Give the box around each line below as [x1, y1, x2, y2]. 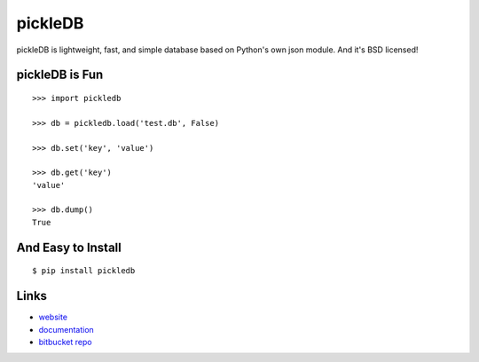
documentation [38, 324, 95, 334]
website [38, 311, 68, 323]
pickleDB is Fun [16, 67, 104, 83]
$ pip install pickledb [32, 266, 136, 276]
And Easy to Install [16, 240, 122, 255]
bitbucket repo [38, 336, 92, 347]
